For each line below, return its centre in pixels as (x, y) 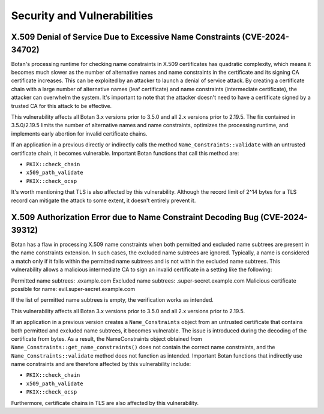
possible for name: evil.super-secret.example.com (73, 289)
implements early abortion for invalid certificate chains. (79, 133)
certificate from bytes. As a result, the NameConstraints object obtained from (106, 338)
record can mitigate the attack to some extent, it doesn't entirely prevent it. (103, 200)
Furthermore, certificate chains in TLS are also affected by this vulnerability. (105, 403)
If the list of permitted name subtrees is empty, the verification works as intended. (112, 300)
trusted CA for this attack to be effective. (61, 106)
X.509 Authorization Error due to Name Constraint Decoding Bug (135, 217)
